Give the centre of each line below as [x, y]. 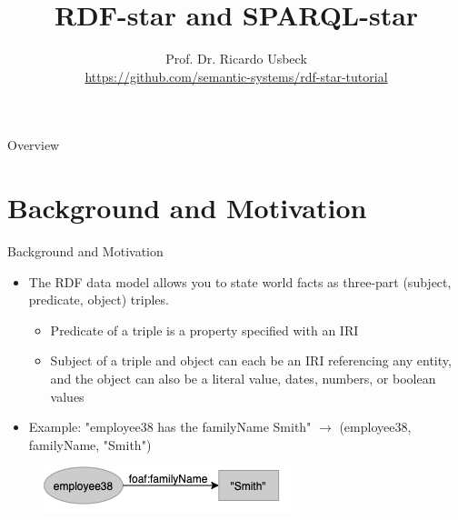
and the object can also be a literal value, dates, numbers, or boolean [243, 378]
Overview [34, 145]
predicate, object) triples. [99, 300]
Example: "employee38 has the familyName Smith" [170, 427]
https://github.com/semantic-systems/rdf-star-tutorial [236, 76]
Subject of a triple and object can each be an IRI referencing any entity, [251, 360]
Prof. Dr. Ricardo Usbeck [236, 59]
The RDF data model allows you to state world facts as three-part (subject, [240, 281]
